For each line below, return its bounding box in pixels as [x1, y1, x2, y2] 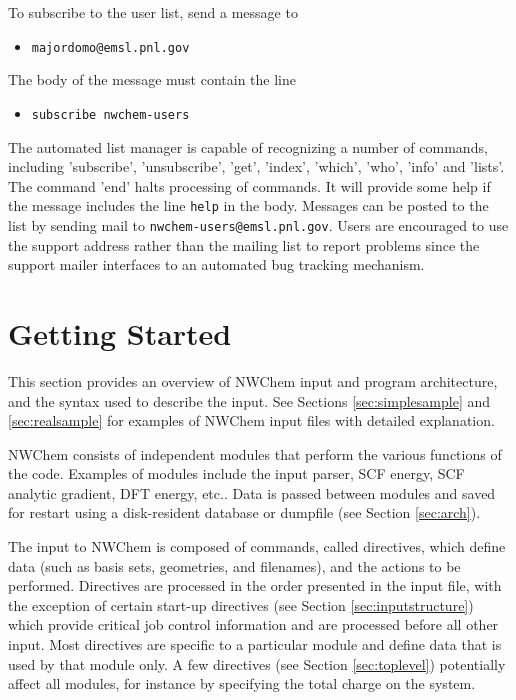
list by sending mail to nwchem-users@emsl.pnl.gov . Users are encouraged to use [8, 214, 509, 235]
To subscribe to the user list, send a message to [8, 2, 298, 22]
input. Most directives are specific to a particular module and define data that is [8, 634, 502, 655]
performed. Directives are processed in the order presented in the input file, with [8, 575, 502, 596]
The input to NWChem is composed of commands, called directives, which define [8, 536, 506, 557]
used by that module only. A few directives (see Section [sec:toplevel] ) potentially [8, 653, 506, 674]
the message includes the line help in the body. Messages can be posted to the [8, 195, 489, 216]
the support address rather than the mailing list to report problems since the [8, 234, 480, 255]
